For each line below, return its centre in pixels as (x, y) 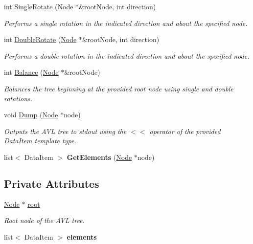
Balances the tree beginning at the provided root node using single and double (119, 88)
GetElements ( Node (99, 157)
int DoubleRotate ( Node (40, 39)
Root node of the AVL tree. (44, 220)
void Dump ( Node (31, 115)
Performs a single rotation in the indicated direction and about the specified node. (126, 23)
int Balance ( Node (31, 72)
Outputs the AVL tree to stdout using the (65, 131)
